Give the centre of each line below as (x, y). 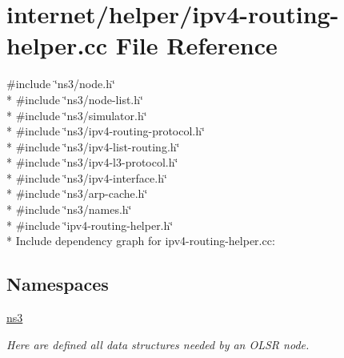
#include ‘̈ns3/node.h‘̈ (61, 84)
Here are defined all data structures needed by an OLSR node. (158, 344)
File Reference (196, 45)
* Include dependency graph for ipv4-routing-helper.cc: (141, 241)
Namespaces (58, 284)
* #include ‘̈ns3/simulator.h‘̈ (77, 115)
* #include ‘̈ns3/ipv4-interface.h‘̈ (87, 177)
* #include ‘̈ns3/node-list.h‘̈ (75, 99)
